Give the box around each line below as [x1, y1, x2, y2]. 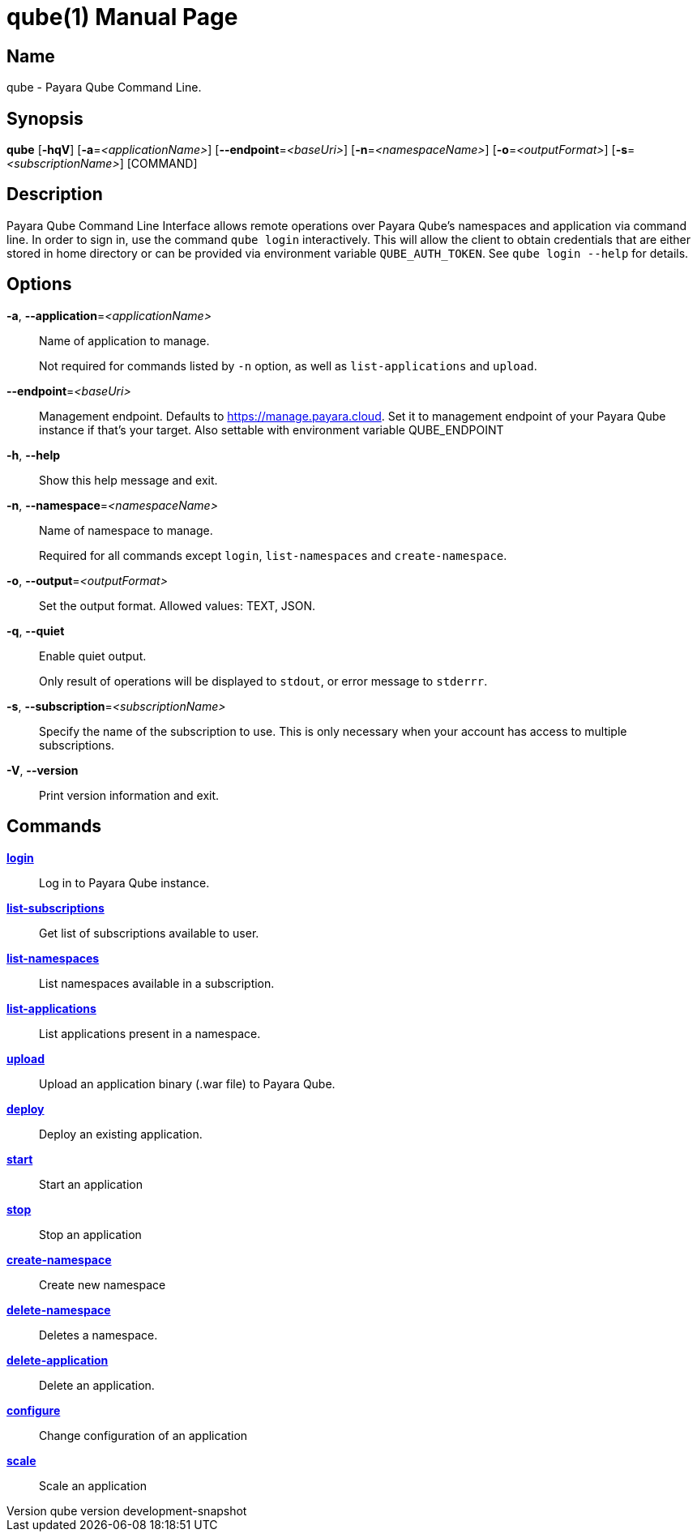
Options [6, 274, 72, 295]
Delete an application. [39, 1378, 155, 1392]
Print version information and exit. [39, 788, 220, 802]
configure [6, 1403, 61, 1417]
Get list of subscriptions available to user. [39, 925, 259, 940]
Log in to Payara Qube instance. [39, 875, 210, 890]
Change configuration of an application [39, 1428, 248, 1442]
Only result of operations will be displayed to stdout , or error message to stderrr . [39, 673, 488, 688]
